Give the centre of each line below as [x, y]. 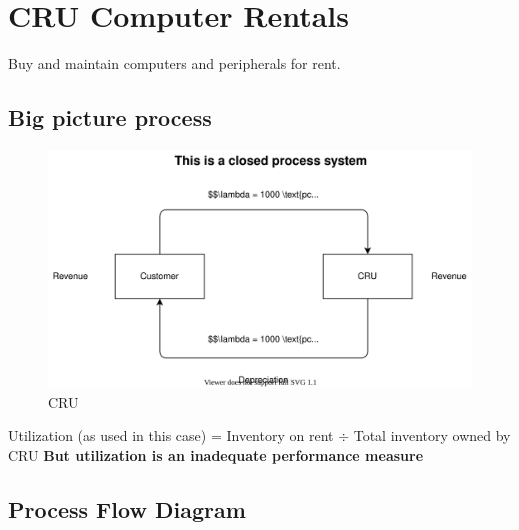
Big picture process [110, 117]
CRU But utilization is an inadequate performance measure [216, 454]
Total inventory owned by [432, 435]
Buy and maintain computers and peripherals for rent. [174, 63]
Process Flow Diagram [127, 508]
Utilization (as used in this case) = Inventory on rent [171, 435]
